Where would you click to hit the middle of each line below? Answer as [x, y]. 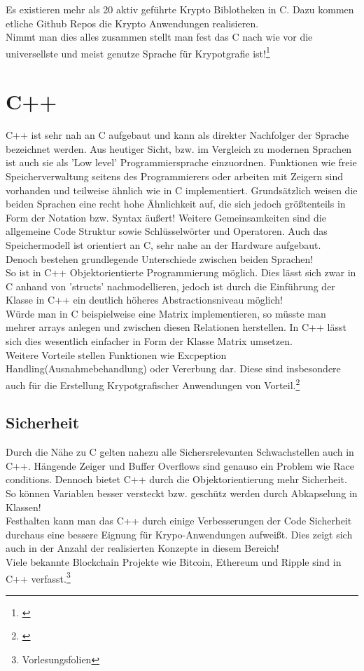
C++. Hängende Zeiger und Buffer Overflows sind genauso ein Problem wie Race [180, 465]
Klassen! [23, 507]
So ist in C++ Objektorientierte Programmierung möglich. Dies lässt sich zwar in [181, 272]
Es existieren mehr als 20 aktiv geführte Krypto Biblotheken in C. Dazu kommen [180, 9]
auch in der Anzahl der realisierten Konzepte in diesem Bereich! [142, 548]
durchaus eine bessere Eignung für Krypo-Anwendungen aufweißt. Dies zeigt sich [179, 534]
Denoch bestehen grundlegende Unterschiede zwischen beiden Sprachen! [160, 258]
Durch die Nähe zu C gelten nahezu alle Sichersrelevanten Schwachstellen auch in [180, 452]
